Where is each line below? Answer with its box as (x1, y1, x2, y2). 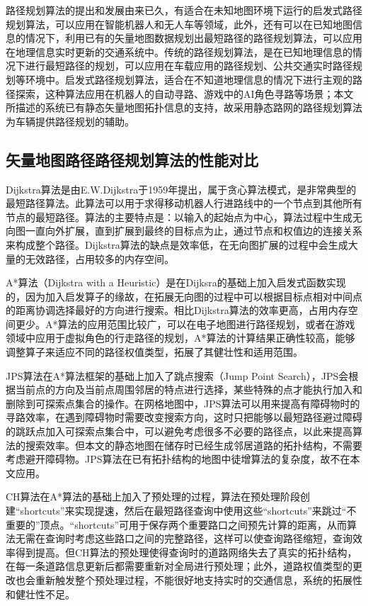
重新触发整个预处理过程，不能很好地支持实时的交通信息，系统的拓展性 (35, 572, 362, 587)
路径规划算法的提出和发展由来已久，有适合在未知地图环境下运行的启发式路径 (6, 3, 362, 17)
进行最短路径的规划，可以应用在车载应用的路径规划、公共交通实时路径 (25, 58, 352, 73)
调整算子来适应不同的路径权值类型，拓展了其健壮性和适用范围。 (6, 344, 303, 359)
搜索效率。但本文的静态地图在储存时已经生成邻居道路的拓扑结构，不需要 (25, 437, 362, 452)
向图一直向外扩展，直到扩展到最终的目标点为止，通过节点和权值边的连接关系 (6, 223, 362, 238)
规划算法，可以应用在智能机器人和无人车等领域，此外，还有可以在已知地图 (6, 16, 352, 31)
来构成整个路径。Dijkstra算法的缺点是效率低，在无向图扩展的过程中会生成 (6, 237, 348, 252)
